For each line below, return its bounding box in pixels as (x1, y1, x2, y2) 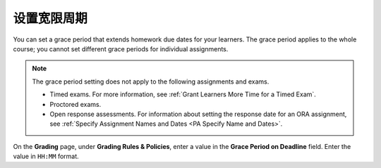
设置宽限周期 (13, 11, 88, 26)
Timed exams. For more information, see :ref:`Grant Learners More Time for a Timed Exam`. (49, 90, 317, 98)
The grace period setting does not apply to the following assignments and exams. (32, 77, 270, 86)
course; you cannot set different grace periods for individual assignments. (13, 44, 229, 53)
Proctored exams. (49, 100, 102, 108)
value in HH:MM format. (13, 152, 79, 161)
